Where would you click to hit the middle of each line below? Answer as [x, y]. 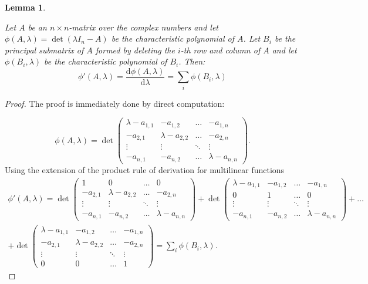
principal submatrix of [44, 50]
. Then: [192, 61]
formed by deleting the [135, 50]
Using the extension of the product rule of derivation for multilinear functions [145, 169]
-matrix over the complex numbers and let [144, 27]
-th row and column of [220, 50]
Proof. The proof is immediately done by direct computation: [115, 103]
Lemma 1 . [25, 7]
